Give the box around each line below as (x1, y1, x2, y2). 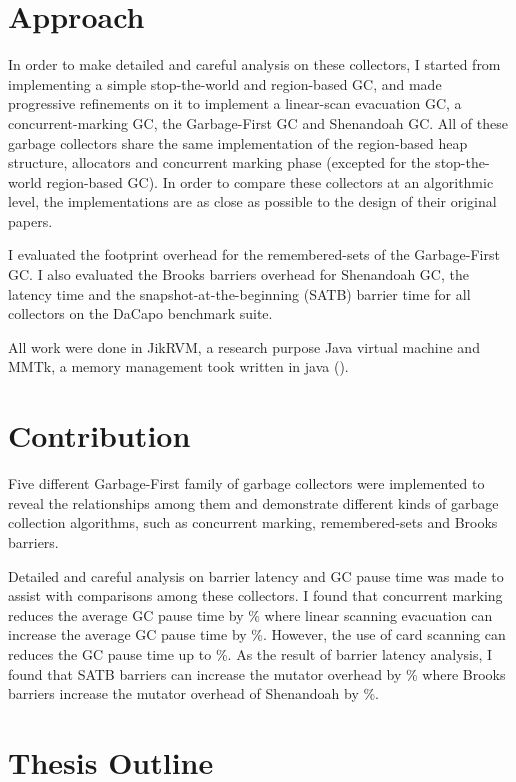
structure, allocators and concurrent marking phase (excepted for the (8, 152, 431, 173)
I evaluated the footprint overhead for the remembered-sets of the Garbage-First (8, 244, 500, 265)
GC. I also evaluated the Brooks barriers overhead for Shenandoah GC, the (8, 264, 469, 285)
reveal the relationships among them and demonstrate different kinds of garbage (8, 492, 499, 513)
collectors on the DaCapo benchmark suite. (8, 303, 273, 324)
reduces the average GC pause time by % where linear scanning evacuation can (8, 604, 493, 625)
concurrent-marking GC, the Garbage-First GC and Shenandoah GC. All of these (8, 112, 508, 133)
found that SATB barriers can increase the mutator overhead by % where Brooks (8, 663, 506, 684)
